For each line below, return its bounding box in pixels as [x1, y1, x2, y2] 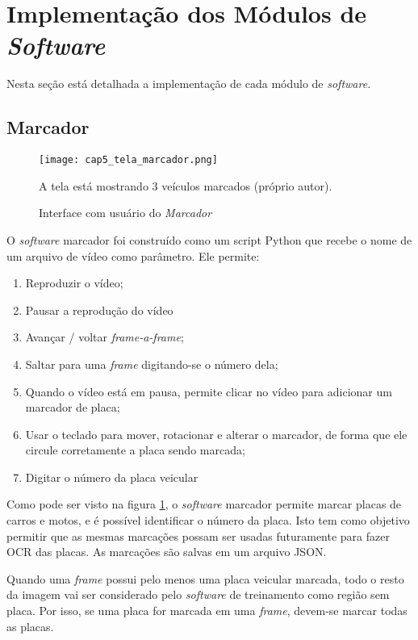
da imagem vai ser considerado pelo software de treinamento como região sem [6, 586, 390, 603]
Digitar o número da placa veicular [25, 468, 199, 485]
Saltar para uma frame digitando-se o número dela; [25, 355, 278, 372]
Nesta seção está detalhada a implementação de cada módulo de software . [6, 75, 371, 92]
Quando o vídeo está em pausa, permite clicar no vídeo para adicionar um [25, 383, 392, 399]
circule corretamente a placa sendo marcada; [25, 441, 245, 458]
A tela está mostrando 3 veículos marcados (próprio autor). [39, 177, 332, 194]
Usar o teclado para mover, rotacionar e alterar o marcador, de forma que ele [25, 425, 408, 442]
